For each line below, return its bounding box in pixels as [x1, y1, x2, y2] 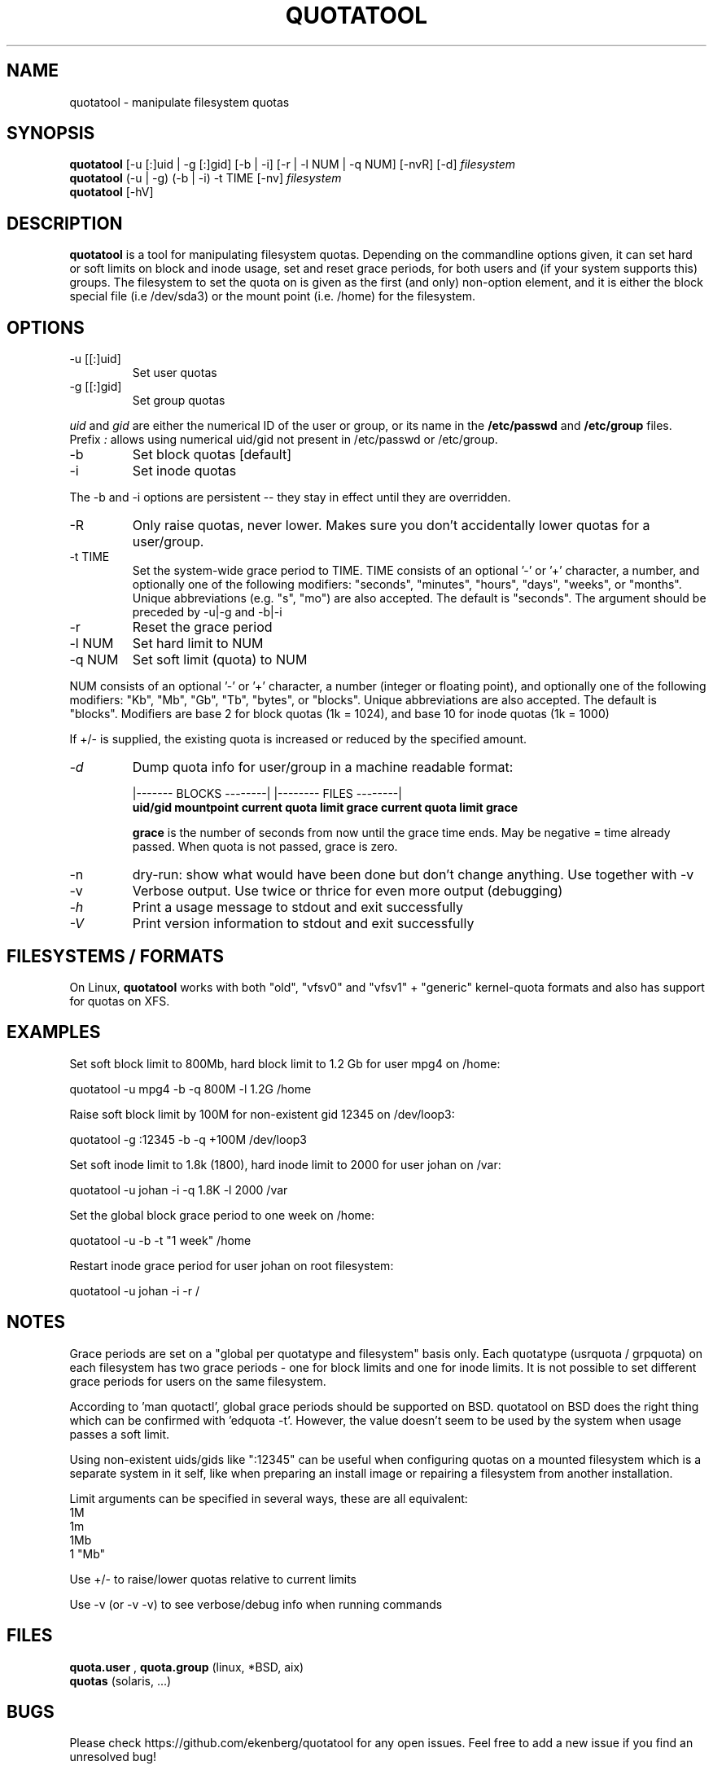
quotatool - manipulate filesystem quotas [69, 94, 290, 109]
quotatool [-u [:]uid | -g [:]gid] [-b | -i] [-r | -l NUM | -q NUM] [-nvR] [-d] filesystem [69, 157, 515, 172]
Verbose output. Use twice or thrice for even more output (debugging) [132, 883, 563, 900]
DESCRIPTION [7, 212, 123, 234]
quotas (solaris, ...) [69, 1673, 172, 1688]
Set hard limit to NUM [132, 635, 264, 652]
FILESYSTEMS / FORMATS [7, 945, 225, 966]
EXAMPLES [7, 1022, 101, 1043]
